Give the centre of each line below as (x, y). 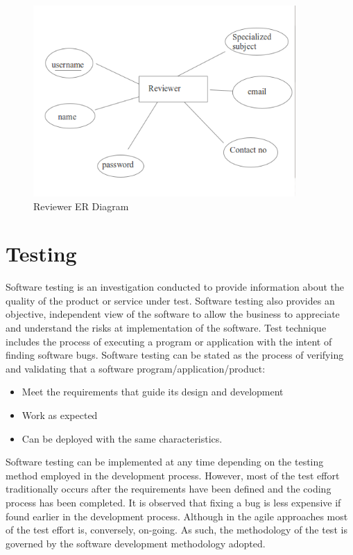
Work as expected (60, 415)
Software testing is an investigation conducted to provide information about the (175, 287)
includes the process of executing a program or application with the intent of (169, 341)
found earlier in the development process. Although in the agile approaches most (177, 516)
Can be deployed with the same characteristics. (122, 438)
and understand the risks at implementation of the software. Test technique (166, 328)
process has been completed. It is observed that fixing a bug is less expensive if (173, 502)
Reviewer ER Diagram (81, 206)
